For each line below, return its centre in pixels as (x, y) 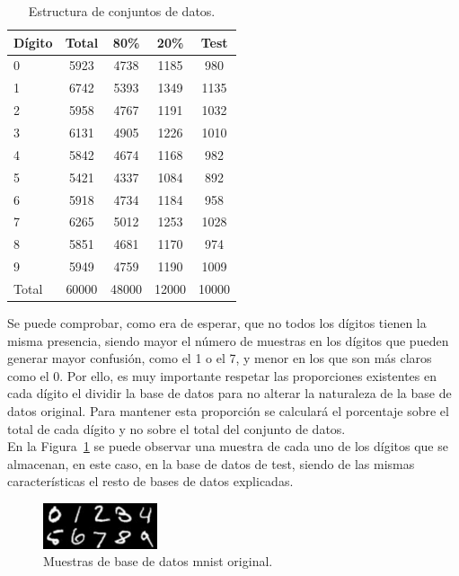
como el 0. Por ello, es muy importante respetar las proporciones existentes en (222, 375)
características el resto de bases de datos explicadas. (150, 481)
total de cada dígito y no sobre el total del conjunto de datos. (177, 428)
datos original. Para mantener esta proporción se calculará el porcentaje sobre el (228, 410)
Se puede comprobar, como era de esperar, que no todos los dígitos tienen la (217, 322)
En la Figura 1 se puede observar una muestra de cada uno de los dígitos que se (228, 446)
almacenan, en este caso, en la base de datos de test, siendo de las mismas (211, 463)
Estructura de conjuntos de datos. (122, 11)
